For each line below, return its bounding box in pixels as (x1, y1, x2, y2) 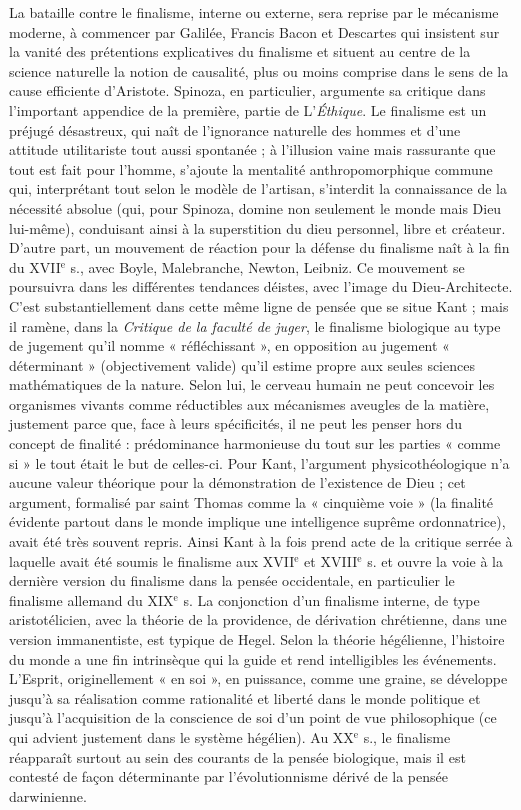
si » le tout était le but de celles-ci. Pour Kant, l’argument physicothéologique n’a (9, 452, 510, 473)
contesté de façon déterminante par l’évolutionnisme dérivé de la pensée (9, 766, 448, 787)
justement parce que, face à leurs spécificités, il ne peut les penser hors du (9, 413, 462, 434)
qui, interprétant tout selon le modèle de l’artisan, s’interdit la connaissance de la (9, 178, 507, 199)
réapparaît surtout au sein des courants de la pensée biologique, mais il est (9, 746, 466, 767)
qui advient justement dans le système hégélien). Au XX (9, 726, 354, 747)
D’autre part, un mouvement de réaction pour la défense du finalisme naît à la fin (9, 237, 510, 258)
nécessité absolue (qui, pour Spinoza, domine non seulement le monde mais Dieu (9, 197, 502, 218)
